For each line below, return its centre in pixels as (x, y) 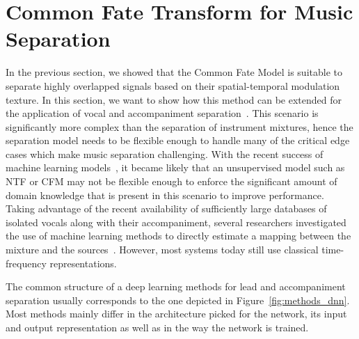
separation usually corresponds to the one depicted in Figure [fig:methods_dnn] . (178, 300)
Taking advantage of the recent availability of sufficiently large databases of (166, 208)
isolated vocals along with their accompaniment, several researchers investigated (176, 222)
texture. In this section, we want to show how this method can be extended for (174, 99)
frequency (26, 263)
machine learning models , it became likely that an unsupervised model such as (175, 167)
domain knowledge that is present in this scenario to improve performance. (165, 195)
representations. (83, 263)
